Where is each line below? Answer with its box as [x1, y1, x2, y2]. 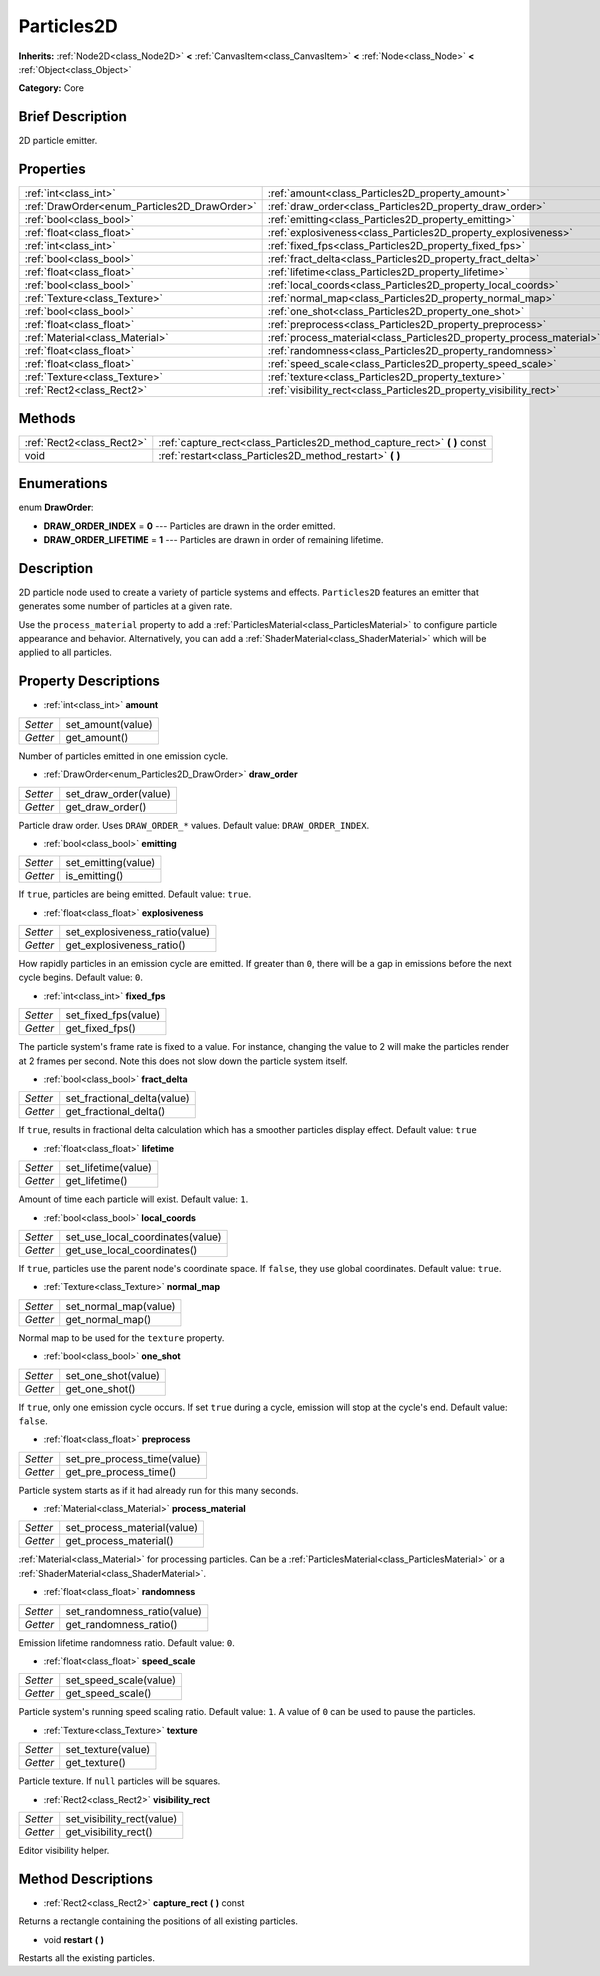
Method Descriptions [18, 1870, 154, 1887]
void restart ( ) [43, 1933, 105, 1945]
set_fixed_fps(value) [65, 1008, 161, 1022]
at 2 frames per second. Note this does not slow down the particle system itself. [18, 1055, 349, 1067]
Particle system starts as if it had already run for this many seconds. [18, 1484, 299, 1496]
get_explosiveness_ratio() [65, 938, 186, 952]
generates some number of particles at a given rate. [18, 600, 233, 612]
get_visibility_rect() [65, 1825, 154, 1839]
